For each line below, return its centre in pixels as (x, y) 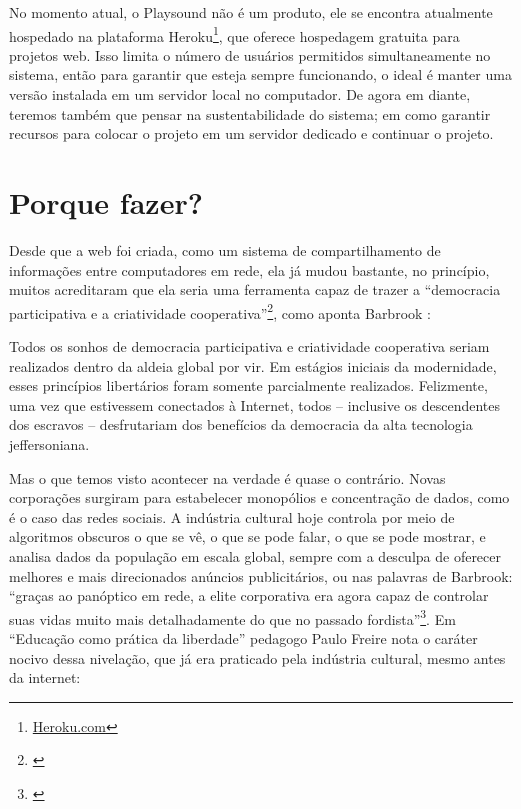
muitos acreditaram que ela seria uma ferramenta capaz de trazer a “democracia (255, 289)
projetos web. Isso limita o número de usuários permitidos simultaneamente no (250, 54)
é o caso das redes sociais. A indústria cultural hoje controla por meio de (232, 516)
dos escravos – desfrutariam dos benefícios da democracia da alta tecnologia (241, 424)
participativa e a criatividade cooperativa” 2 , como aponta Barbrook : (220, 311)
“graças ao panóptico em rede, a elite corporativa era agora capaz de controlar (249, 595)
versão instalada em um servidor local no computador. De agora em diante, (240, 94)
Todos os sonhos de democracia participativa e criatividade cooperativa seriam (249, 345)
